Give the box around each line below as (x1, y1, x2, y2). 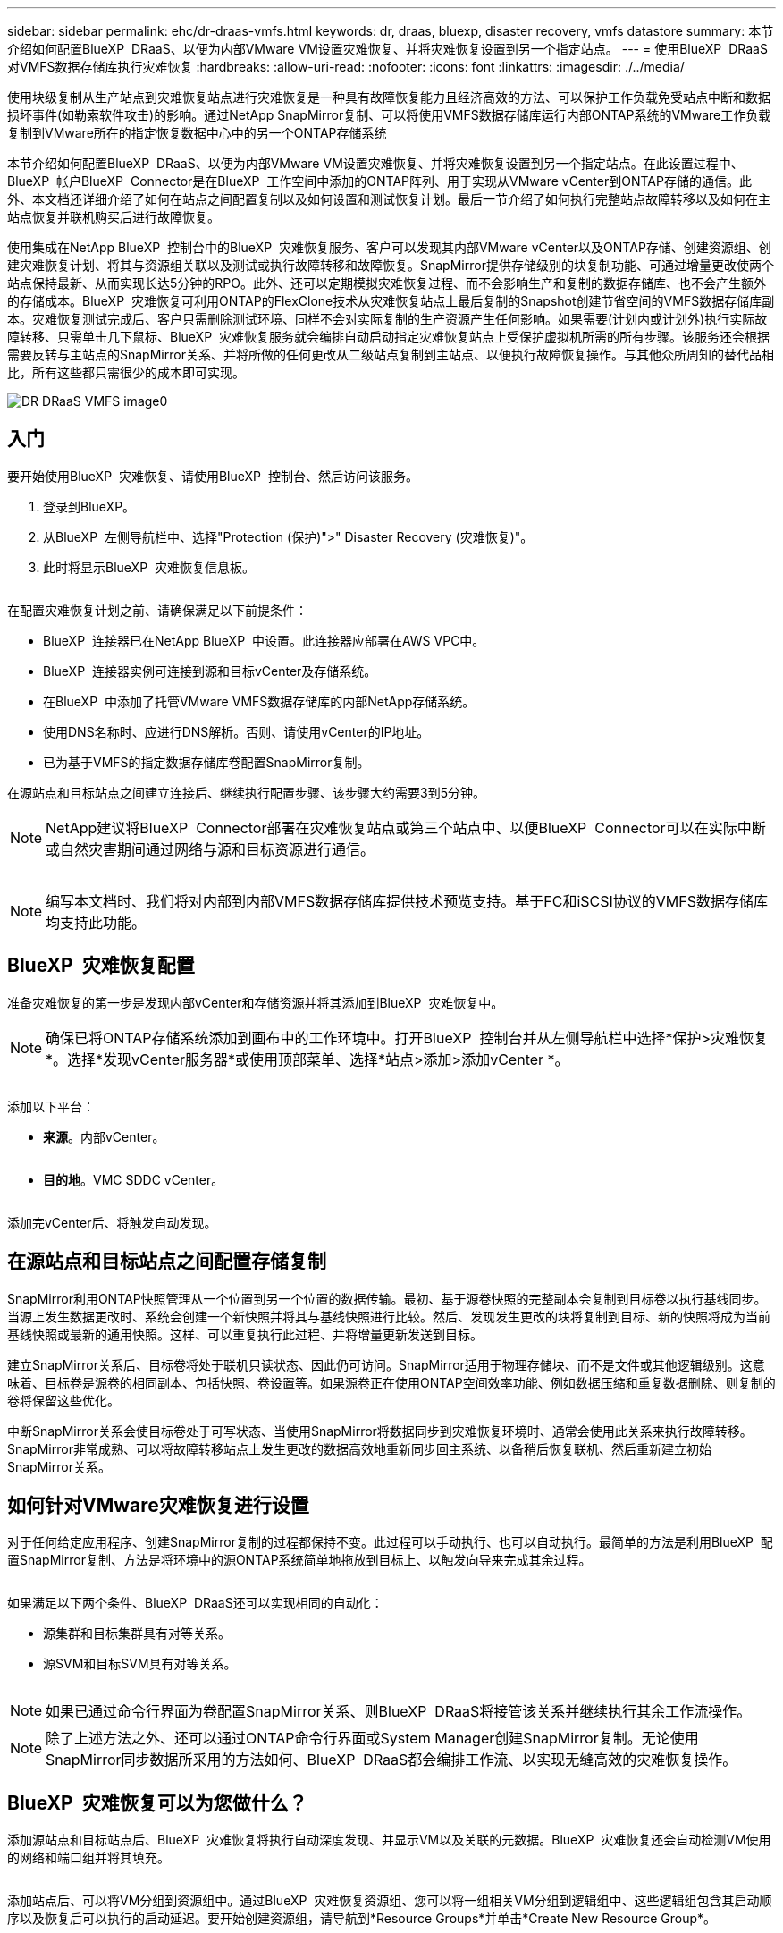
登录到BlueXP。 (43, 498, 136, 514)
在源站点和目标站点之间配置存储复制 (7, 1250, 326, 1273)
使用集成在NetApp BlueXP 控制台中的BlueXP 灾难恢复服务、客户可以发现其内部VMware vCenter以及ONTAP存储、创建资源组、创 (7, 240, 771, 255)
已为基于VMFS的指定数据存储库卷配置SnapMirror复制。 (43, 754, 370, 770)
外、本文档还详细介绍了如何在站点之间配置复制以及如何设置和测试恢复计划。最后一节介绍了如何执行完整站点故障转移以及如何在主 (7, 191, 770, 207)
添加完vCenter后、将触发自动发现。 (7, 1214, 217, 1230)
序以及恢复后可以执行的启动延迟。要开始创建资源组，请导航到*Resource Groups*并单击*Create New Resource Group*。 (7, 1911, 717, 1927)
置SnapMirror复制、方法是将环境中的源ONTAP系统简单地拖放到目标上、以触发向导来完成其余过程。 (7, 1552, 592, 1568)
